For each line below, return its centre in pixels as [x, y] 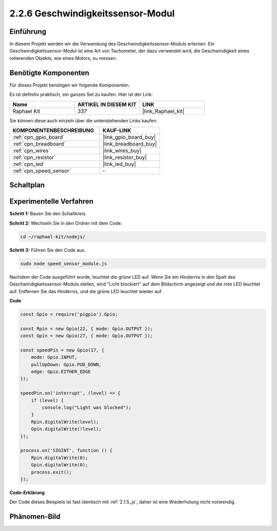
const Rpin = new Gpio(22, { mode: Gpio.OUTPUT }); [87, 329]
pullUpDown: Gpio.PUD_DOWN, [66, 364]
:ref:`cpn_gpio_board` [38, 137]
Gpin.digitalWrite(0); [60, 465]
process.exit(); [51, 472]
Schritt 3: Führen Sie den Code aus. [47, 250]
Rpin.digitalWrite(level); [65, 422]
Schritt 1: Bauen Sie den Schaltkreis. [48, 214]
